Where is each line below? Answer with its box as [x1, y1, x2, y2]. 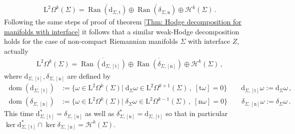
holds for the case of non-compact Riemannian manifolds [4, 36, 178, 46]
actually [4, 46, 28, 56]
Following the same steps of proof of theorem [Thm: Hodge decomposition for [4, 16, 241, 27]
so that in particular [165, 108, 228, 119]
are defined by [67, 70, 110, 81]
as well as [85, 108, 114, 119]
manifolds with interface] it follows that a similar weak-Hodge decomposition [4, 26, 239, 36]
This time [4, 108, 34, 119]
